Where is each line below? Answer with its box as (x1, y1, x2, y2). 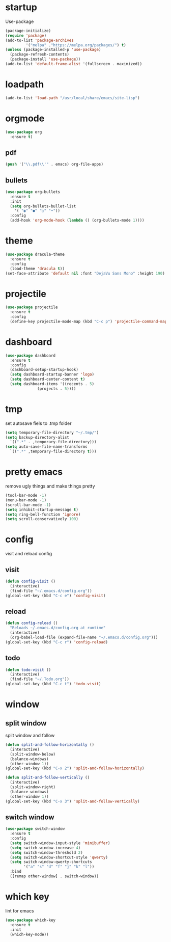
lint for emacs (5, 907, 34, 913)
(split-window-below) (10, 751, 56, 757)
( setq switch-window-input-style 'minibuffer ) (10, 840, 110, 846)
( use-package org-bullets (5, 189, 60, 195)
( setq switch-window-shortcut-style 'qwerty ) (10, 855, 108, 860)
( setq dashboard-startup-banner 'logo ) (10, 372, 95, 377)
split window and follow (5, 733, 55, 738)
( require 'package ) (5, 33, 47, 38)
